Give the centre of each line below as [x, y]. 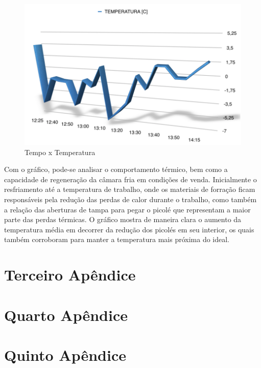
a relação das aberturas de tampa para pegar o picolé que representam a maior [127, 209]
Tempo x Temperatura [60, 152]
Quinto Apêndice [65, 354]
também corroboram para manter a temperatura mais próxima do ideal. [117, 239]
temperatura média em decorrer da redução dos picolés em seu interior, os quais [129, 229]
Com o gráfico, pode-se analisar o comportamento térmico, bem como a [116, 169]
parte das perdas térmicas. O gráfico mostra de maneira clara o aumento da [123, 219]
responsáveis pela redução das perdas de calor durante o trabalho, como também [130, 199]
